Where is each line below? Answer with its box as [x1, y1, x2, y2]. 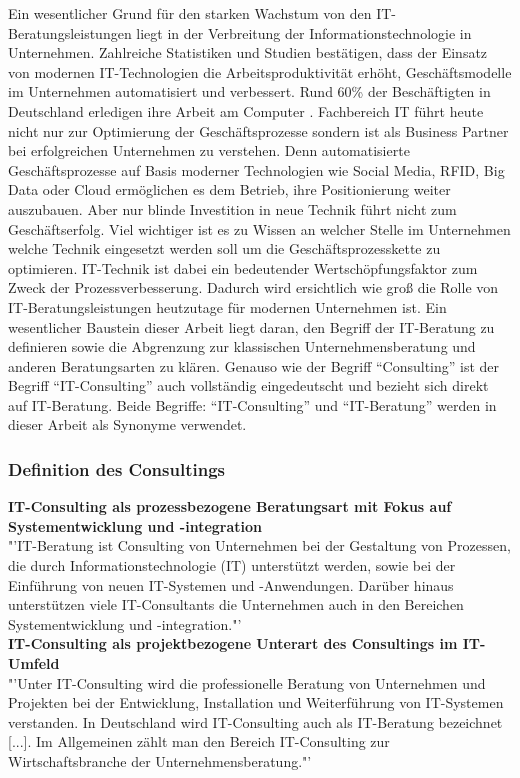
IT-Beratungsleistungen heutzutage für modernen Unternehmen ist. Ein [8, 296, 447, 317]
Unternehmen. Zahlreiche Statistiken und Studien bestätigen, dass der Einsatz [8, 42, 488, 63]
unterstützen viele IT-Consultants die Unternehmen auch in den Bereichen [8, 594, 464, 615]
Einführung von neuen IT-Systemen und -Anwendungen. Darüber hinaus [8, 574, 454, 595]
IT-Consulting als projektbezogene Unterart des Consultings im [8, 633, 458, 654]
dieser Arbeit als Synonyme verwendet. [8, 414, 247, 435]
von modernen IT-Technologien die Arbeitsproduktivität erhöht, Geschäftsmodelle [8, 61, 512, 82]
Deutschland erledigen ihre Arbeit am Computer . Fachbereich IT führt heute [8, 100, 484, 121]
